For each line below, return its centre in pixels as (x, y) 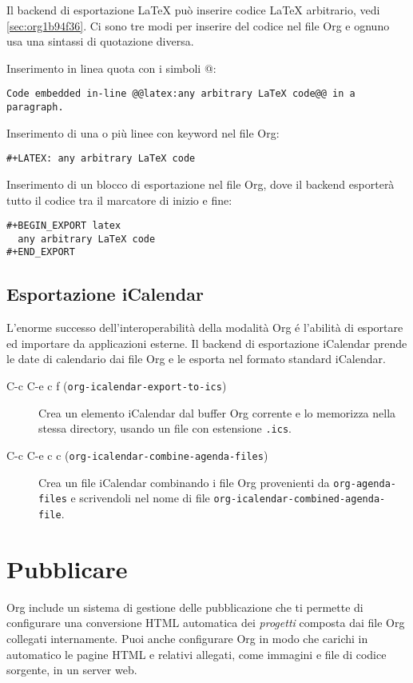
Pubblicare (67, 568)
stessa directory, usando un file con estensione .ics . (165, 428)
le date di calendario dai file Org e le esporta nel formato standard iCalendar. (196, 359)
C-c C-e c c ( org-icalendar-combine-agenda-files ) (137, 455)
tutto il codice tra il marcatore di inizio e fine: (119, 200)
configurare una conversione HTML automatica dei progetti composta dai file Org (206, 623)
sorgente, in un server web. (72, 670)
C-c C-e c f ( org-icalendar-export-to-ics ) (117, 386)
